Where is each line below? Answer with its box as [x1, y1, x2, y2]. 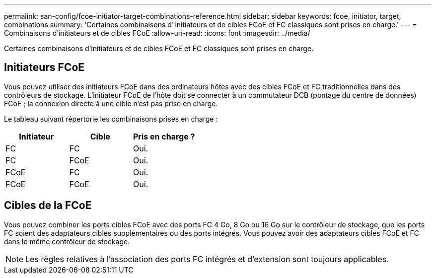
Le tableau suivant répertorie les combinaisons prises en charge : [4, 114, 218, 123]
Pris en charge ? [133, 131, 195, 141]
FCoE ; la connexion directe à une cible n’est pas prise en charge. [4, 99, 218, 108]
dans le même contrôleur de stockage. [4, 237, 130, 246]
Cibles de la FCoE [4, 199, 92, 212]
